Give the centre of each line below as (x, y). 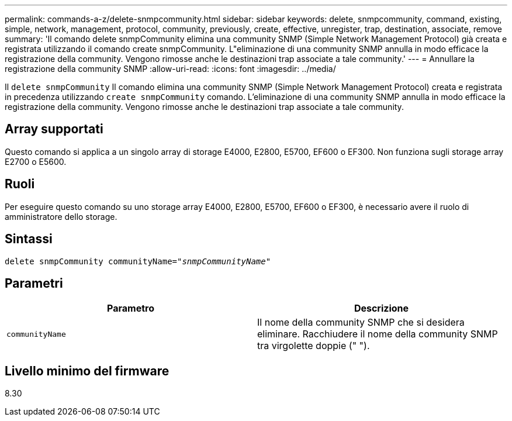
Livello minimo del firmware (87, 371)
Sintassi (29, 239)
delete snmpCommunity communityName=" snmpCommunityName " (138, 261)
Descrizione (381, 308)
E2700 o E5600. (36, 161)
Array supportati (54, 129)
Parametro (131, 308)
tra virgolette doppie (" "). (314, 346)
